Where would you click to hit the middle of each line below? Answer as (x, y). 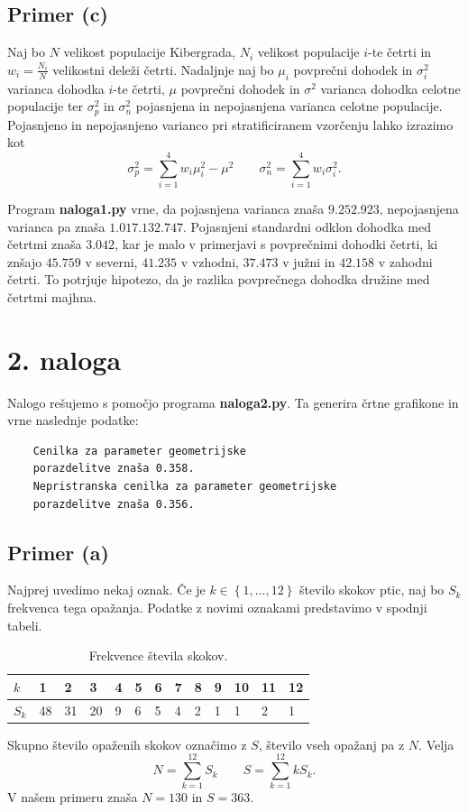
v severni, (111, 261)
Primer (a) (58, 552)
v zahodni (405, 261)
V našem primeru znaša (73, 797)
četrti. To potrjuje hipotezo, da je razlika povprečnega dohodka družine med (219, 279)
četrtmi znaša (45, 244)
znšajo (25, 261)
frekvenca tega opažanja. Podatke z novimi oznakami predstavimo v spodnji (217, 607)
